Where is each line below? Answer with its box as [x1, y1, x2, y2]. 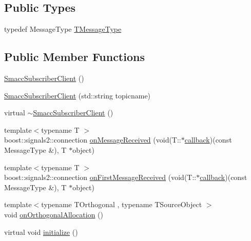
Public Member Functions [4, 49, 145, 65]
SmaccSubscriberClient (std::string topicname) [4, 90, 151, 101]
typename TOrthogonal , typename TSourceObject [41, 199, 202, 210]
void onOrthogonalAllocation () [4, 209, 103, 219]
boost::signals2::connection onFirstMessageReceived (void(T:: [4, 172, 197, 183]
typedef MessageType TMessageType [4, 24, 122, 34]
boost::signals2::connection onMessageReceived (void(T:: [4, 134, 181, 145]
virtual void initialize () [4, 226, 78, 237]
